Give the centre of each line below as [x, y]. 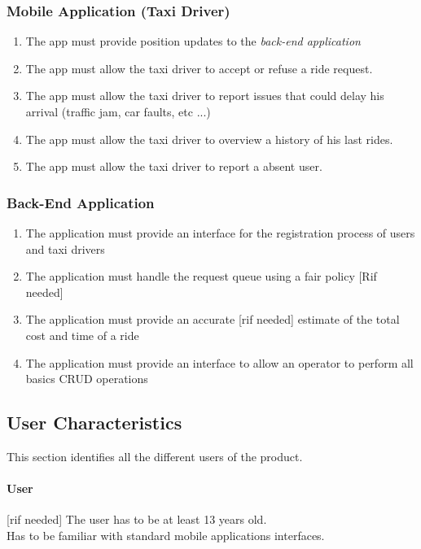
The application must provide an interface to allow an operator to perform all [219, 362]
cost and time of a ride [82, 335]
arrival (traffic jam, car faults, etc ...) [118, 111]
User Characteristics [94, 423]
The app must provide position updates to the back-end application [193, 41]
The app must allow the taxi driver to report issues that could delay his [205, 96]
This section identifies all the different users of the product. [155, 456]
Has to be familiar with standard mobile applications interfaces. [166, 535]
